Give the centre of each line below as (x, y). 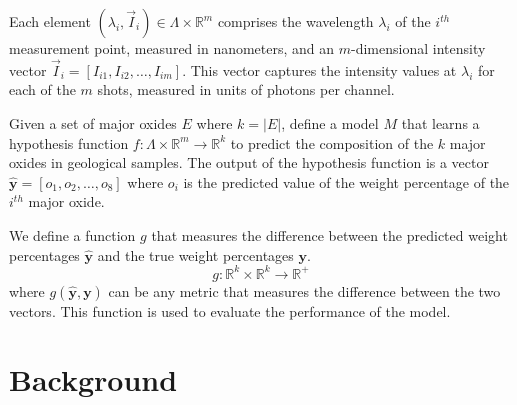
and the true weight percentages (195, 254)
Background (93, 379)
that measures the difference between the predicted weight (329, 234)
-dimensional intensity (418, 48)
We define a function (72, 234)
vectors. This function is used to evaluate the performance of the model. (230, 310)
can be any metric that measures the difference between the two (304, 290)
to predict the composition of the (332, 142)
